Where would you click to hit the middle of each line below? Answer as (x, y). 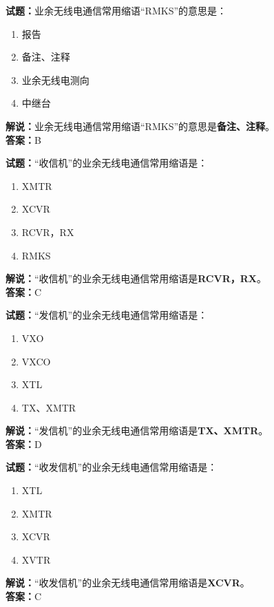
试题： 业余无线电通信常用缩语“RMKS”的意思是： (116, 10)
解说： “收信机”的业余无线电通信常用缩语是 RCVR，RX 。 (136, 278)
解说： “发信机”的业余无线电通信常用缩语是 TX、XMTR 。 (137, 430)
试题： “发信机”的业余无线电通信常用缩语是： (107, 315)
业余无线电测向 (55, 79)
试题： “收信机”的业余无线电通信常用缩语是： (107, 163)
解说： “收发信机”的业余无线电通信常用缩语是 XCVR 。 (128, 583)
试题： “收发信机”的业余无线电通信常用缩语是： (112, 467)
